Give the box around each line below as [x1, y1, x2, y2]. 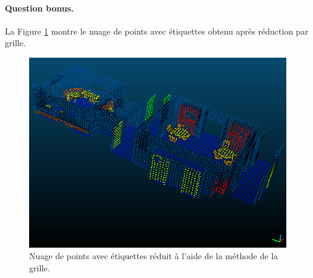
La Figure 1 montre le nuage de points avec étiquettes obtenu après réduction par [5, 24, 309, 37]
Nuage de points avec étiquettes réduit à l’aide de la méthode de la [29, 249, 278, 262]
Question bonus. [5, 1, 74, 14]
